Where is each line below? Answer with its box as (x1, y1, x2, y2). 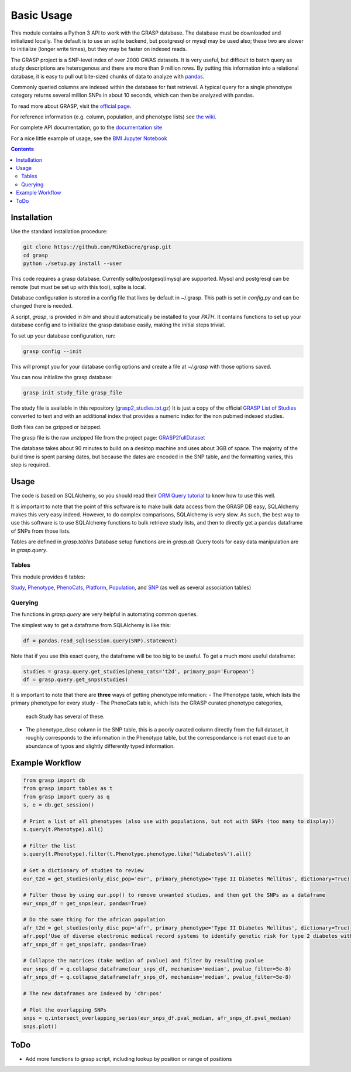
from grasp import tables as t (23, 785, 113, 792)
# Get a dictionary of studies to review (23, 867, 144, 874)
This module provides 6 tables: (11, 573, 85, 580)
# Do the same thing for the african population (23, 916, 166, 923)
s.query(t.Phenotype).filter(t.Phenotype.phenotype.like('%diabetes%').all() (23, 850, 252, 857)
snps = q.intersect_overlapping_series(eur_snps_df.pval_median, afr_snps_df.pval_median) (23, 1015, 292, 1022)
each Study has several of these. (25, 713, 105, 720)
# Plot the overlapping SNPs (23, 1006, 107, 1013)
